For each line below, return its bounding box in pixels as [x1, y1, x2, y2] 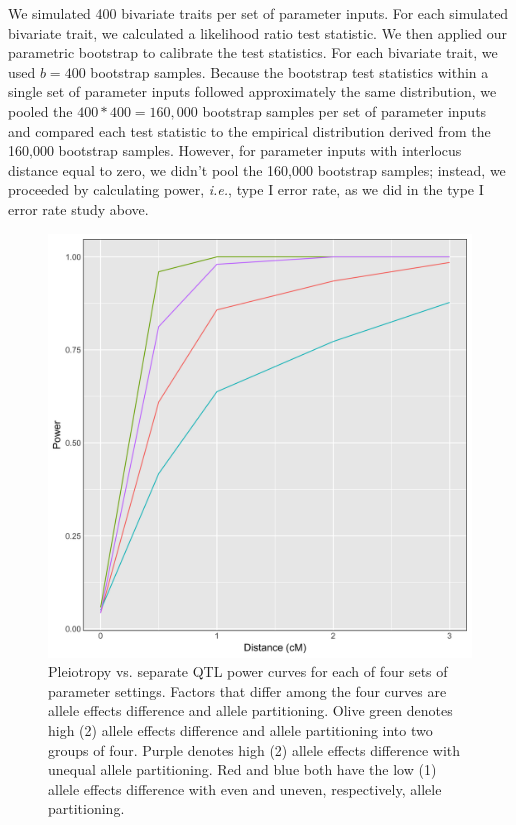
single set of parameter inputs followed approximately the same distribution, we [8, 81, 497, 102]
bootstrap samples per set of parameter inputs [202, 100, 487, 121]
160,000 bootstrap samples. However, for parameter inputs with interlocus [8, 140, 462, 161]
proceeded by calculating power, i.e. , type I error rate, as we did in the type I [8, 179, 484, 200]
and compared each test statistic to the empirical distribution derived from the [8, 120, 491, 141]
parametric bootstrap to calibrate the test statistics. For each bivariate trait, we [8, 42, 498, 63]
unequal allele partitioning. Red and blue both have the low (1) [48, 759, 437, 780]
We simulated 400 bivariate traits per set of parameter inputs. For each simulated [8, 3, 509, 23]
